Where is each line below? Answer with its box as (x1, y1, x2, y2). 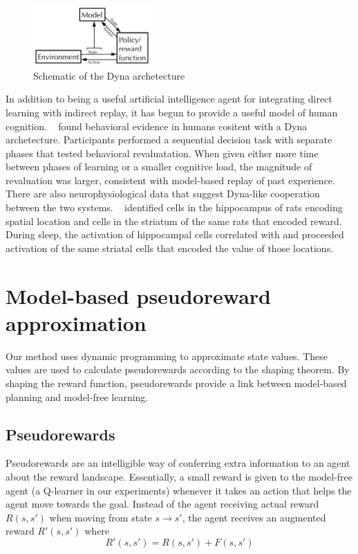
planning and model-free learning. (6, 389, 149, 404)
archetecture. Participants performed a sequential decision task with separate (6, 132, 332, 147)
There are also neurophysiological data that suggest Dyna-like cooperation (6, 186, 320, 201)
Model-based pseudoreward (6, 281, 271, 310)
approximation (6, 308, 147, 337)
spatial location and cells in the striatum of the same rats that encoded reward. (6, 213, 342, 228)
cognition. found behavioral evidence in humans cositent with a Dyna (6, 118, 308, 133)
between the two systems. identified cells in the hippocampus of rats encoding (6, 200, 343, 215)
